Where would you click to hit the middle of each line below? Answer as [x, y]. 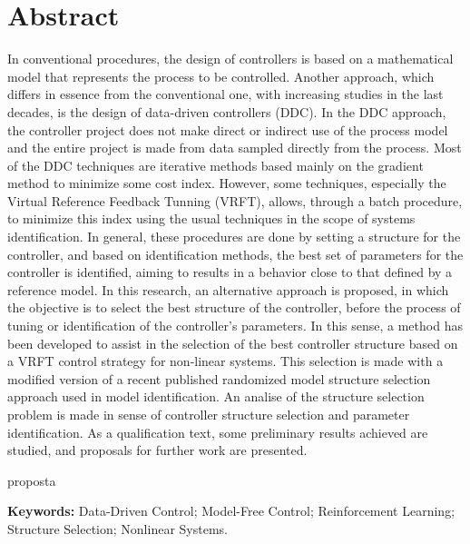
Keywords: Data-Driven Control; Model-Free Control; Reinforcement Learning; [231, 511]
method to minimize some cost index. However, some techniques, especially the [227, 183]
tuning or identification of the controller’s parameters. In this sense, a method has [235, 326]
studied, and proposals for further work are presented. [157, 450]
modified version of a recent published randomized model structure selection [219, 378]
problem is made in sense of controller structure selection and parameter [209, 414]
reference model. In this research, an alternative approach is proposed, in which [228, 289]
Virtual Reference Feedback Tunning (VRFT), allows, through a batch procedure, [235, 200]
